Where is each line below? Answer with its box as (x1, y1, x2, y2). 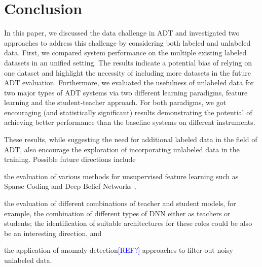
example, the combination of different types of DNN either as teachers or (4, 208, 231, 218)
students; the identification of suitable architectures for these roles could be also (4, 218, 252, 228)
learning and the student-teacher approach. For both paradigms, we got (4, 97, 227, 108)
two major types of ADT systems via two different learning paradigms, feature (4, 87, 248, 97)
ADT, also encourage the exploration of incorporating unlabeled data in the (4, 144, 240, 154)
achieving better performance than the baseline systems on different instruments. (4, 117, 255, 127)
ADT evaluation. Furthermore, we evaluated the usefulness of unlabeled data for (4, 77, 254, 88)
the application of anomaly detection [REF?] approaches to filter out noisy (4, 245, 233, 255)
